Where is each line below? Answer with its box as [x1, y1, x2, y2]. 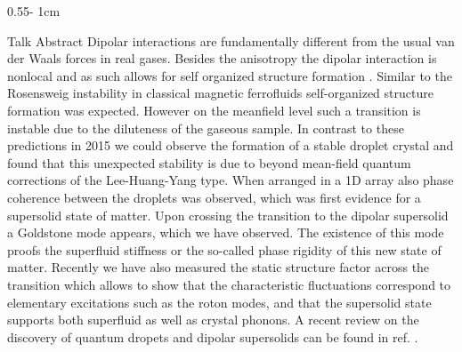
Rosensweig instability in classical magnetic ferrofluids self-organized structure [7, 84, 434, 102]
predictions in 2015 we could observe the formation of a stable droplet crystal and [7, 136, 454, 155]
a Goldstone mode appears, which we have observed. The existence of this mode [7, 223, 444, 242]
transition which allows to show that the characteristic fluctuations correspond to [7, 275, 451, 293]
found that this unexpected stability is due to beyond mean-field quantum [7, 153, 411, 172]
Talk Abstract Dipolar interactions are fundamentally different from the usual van [7, 31, 455, 50]
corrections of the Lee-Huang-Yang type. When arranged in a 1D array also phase [7, 171, 454, 189]
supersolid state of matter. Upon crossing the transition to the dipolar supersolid [7, 205, 449, 224]
